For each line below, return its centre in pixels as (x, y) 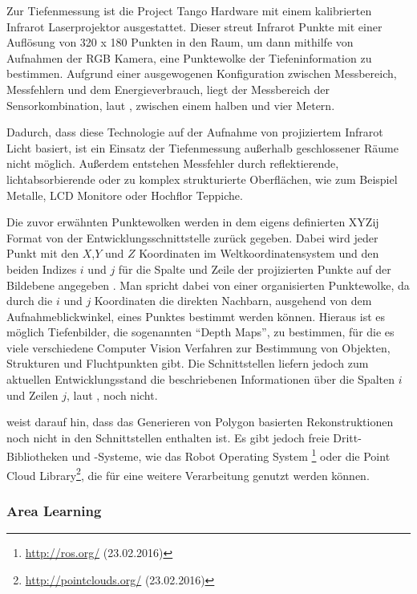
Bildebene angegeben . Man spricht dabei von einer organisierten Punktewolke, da (208, 285)
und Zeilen (32, 395)
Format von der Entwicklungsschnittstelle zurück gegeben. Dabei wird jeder (192, 237)
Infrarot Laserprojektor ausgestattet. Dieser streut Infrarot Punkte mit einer (194, 26)
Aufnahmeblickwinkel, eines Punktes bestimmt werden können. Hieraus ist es (196, 316)
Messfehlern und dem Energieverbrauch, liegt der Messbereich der (168, 89)
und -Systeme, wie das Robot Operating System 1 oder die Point (231, 455)
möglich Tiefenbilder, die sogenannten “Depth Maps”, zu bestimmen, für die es (200, 332)
